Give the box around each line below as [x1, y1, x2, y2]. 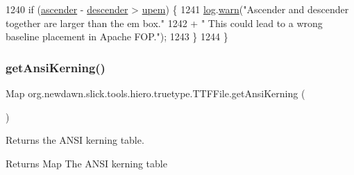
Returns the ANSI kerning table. [6, 133, 144, 147]
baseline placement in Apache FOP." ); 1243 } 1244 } [6, 29, 228, 44]
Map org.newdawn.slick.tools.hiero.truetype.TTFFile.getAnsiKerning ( [6, 86, 305, 100]
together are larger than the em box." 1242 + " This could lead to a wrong [6, 15, 323, 30]
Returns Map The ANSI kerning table [6, 156, 167, 170]
